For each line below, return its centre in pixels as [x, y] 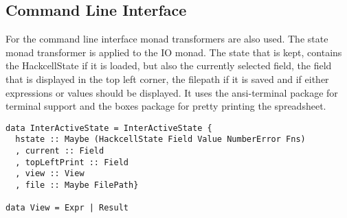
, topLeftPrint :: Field [72, 162]
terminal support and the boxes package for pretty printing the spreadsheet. [166, 106]
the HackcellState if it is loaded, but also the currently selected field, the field [169, 65]
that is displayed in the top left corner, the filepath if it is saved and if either [167, 78]
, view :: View [50, 174]
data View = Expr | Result [67, 208]
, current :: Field [60, 151]
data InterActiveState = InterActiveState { [109, 128]
